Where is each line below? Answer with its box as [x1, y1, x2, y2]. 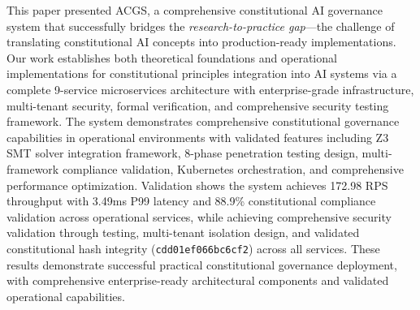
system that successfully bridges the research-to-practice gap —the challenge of [6, 17, 395, 34]
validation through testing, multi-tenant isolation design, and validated [6, 224, 360, 241]
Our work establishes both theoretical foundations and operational [6, 49, 337, 66]
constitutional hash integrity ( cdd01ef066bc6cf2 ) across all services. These [6, 239, 380, 256]
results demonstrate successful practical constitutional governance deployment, [6, 256, 397, 273]
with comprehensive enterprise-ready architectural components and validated [6, 272, 389, 289]
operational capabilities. [6, 287, 125, 304]
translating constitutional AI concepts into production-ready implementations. [6, 33, 396, 50]
